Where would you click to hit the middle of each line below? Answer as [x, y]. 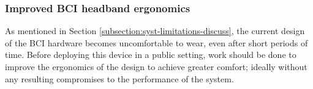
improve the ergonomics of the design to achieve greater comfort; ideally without [156, 66]
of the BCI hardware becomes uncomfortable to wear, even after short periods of [156, 42]
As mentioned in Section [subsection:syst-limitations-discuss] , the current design [155, 31]
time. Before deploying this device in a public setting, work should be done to [151, 55]
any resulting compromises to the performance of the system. [119, 78]
